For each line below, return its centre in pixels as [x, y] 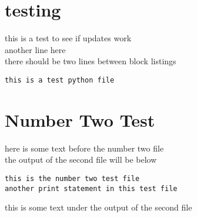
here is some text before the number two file [84, 148]
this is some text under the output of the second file [98, 207]
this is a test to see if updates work [68, 38]
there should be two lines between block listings [91, 61]
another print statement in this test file [91, 188]
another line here [35, 49]
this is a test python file [60, 80]
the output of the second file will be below [81, 160]
